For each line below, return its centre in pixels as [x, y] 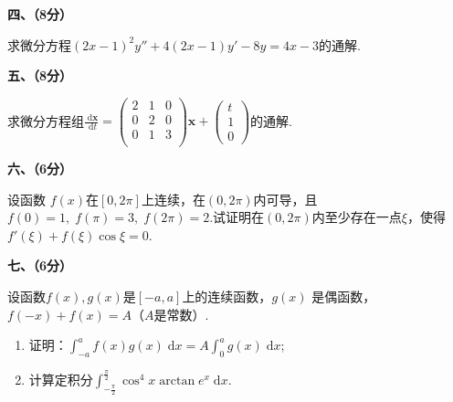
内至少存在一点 [357, 217]
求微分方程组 [46, 120]
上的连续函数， [227, 296]
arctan [177, 381]
